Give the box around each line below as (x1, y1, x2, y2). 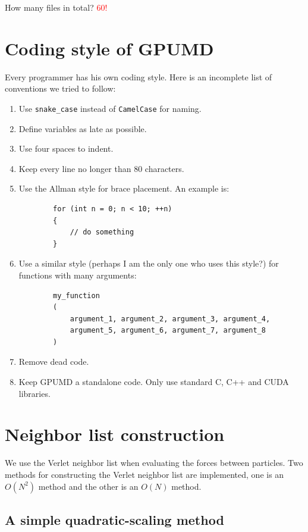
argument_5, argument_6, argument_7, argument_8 (70, 326, 266, 335)
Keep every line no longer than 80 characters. (18, 162, 184, 174)
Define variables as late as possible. (18, 122, 147, 134)
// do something (70, 228, 134, 237)
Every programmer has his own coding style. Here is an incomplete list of (5, 70, 272, 83)
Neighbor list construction (5, 422, 225, 446)
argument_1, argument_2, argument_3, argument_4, (70, 314, 271, 323)
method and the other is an (38, 480, 139, 492)
